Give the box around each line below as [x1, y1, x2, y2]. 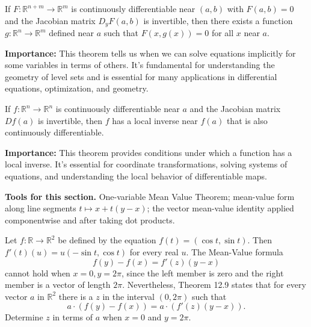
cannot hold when [5, 266, 70, 279]
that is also [226, 114, 268, 126]
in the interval [102, 290, 155, 302]
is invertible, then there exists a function [143, 14, 293, 26]
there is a [58, 290, 93, 302]
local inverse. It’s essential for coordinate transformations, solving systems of [5, 158, 288, 170]
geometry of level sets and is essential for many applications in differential [5, 70, 277, 83]
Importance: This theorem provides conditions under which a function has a [5, 146, 292, 158]
